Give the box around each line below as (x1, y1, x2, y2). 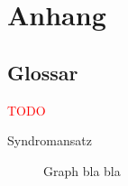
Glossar (7, 58, 78, 86)
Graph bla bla (43, 161, 121, 180)
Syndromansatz (7, 131, 92, 150)
